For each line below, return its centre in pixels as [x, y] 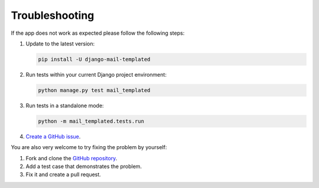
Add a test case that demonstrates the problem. [84, 166]
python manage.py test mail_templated [94, 90]
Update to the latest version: [60, 44]
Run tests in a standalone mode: [65, 105]
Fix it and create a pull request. [64, 174]
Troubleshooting [53, 15]
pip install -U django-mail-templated [94, 59]
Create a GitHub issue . [53, 136]
